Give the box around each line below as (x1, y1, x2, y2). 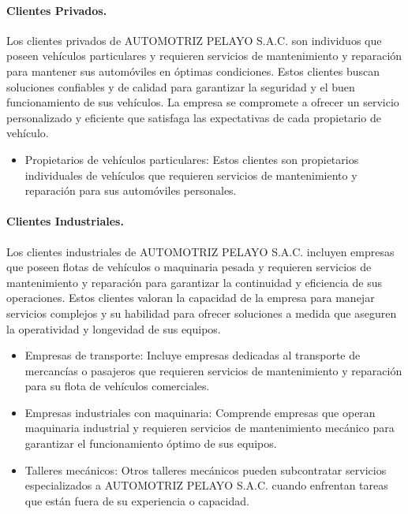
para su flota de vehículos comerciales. (24, 378, 210, 394)
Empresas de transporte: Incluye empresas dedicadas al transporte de (24, 347, 361, 363)
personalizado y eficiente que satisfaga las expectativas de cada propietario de (6, 109, 381, 125)
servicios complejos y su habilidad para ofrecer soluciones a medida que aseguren (6, 304, 397, 321)
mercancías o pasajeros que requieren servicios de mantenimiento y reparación (24, 362, 402, 378)
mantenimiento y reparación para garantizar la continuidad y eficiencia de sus (6, 274, 382, 290)
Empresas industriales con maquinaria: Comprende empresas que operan (24, 404, 376, 420)
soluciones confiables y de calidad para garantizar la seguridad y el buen (6, 78, 355, 95)
